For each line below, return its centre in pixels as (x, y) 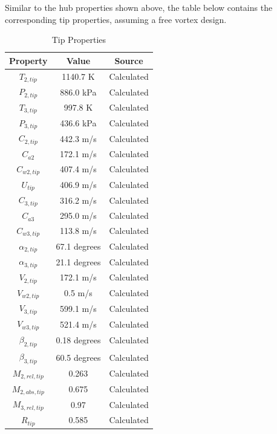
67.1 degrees (78, 246)
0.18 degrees (78, 340)
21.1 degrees (78, 261)
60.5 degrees (78, 357)
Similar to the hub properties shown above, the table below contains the (139, 7)
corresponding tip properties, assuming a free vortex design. (116, 19)
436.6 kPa (78, 123)
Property (28, 60)
